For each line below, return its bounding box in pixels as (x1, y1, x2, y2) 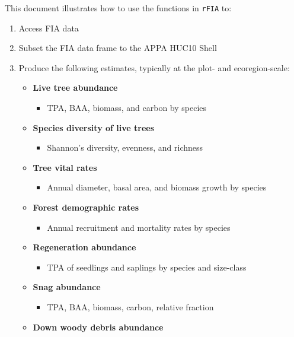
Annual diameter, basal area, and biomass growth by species (47, 181, 267, 193)
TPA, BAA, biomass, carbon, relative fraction (47, 300, 214, 313)
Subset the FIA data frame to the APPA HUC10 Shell (18, 42, 217, 54)
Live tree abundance (33, 81, 118, 94)
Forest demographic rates (33, 201, 139, 213)
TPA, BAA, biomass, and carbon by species (47, 101, 207, 114)
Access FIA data (18, 21, 79, 34)
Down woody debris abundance (33, 320, 164, 333)
